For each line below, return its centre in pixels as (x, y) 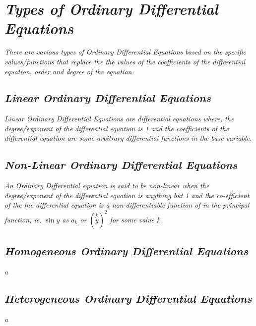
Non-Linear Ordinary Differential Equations (121, 165)
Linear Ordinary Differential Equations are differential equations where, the (119, 119)
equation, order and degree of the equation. (69, 71)
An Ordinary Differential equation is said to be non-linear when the (107, 186)
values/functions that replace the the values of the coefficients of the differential (125, 61)
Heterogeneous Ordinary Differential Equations (128, 298)
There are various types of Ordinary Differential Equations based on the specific (126, 52)
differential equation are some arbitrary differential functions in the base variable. (128, 138)
